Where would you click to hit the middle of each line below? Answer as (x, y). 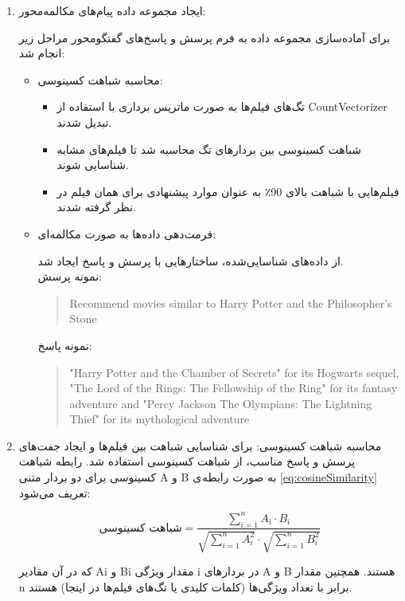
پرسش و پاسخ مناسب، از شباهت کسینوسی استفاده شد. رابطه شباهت (187, 461)
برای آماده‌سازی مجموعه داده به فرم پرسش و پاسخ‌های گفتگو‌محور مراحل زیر (204, 37)
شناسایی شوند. (93, 165)
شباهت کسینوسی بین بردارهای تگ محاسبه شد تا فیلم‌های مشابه (209, 149)
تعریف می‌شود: (55, 492)
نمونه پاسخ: (65, 345)
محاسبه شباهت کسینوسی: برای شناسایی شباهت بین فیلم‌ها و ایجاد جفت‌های (200, 445)
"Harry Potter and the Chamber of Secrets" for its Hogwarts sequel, (234, 372)
